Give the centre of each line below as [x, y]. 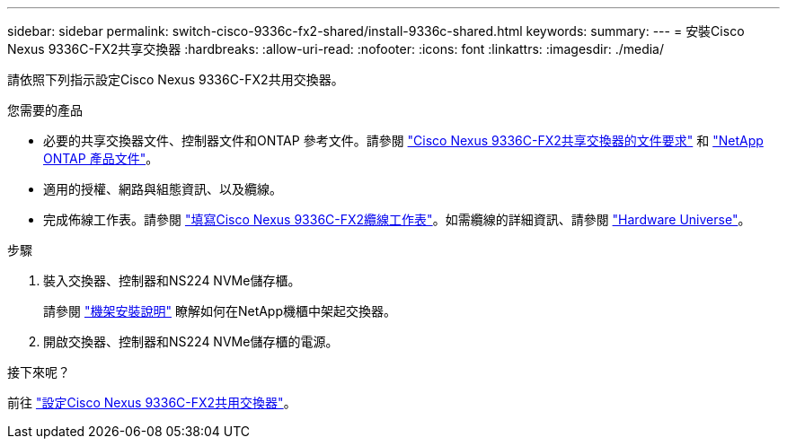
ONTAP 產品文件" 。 [101, 158]
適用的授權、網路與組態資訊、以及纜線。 [163, 189]
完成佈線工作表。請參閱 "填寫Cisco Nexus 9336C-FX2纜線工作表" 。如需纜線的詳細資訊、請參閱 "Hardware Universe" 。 [397, 219]
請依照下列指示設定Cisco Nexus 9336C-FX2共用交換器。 [176, 79]
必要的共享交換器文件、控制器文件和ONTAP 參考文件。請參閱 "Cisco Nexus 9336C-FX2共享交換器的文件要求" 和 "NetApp [403, 140]
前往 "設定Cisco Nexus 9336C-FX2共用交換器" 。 [152, 402]
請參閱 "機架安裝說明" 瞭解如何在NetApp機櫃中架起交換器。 [220, 311]
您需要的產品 [45, 110]
